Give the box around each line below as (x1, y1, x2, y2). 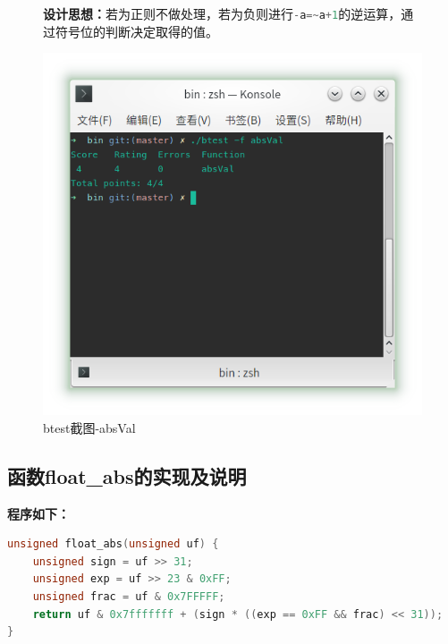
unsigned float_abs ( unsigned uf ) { (7, 538, 219, 551)
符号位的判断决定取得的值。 (55, 21, 218, 40)
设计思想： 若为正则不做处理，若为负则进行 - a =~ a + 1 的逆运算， (43, 4, 402, 22)
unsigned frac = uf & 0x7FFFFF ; (32, 589, 225, 603)
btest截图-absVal (43, 418, 136, 436)
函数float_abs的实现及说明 (7, 462, 247, 489)
